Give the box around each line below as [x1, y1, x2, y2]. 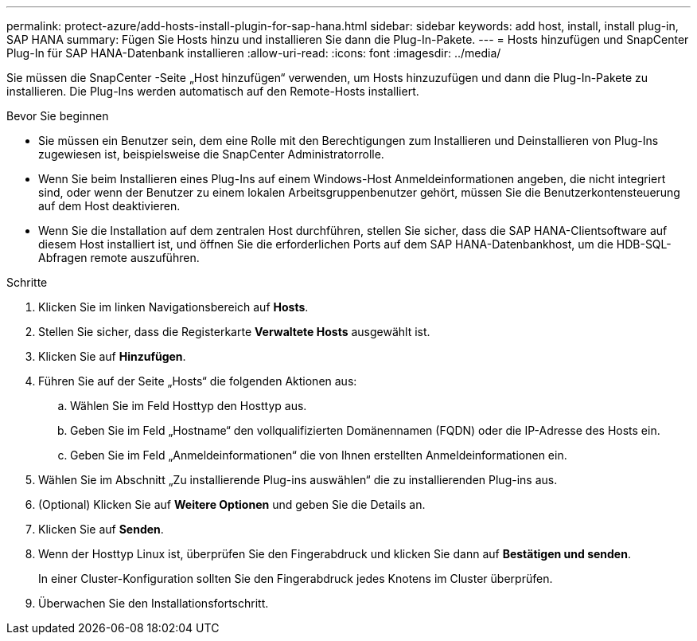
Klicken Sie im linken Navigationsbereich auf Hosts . [38, 300, 309, 314]
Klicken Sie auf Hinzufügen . [38, 350, 186, 363]
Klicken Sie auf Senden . [38, 522, 164, 536]
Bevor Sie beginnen [6, 109, 109, 123]
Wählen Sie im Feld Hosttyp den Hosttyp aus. [70, 399, 307, 412]
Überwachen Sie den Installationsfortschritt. [38, 596, 269, 610]
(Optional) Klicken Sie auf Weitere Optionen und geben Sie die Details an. [38, 498, 426, 511]
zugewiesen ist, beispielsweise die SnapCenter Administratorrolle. [38, 147, 384, 161]
